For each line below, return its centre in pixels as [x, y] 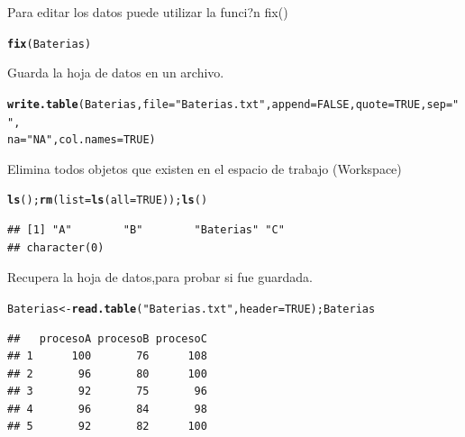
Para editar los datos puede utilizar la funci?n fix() [148, 12]
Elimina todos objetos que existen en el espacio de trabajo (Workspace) [205, 168]
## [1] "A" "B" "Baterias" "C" [146, 230]
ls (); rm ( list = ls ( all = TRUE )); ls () [108, 200]
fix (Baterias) [50, 44]
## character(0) [56, 247]
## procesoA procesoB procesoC [107, 338]
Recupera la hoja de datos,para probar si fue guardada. [160, 277]
